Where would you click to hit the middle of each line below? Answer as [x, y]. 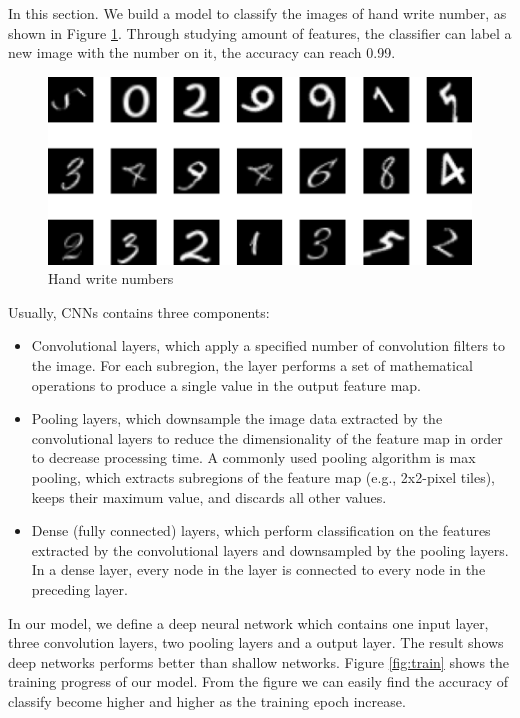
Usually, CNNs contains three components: [139, 311]
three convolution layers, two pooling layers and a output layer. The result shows [256, 642]
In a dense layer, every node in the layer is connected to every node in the [258, 569]
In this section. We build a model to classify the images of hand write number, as [257, 13]
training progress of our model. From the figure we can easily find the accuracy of [258, 681]
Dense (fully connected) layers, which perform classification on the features [261, 530]
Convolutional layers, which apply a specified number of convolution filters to [268, 345]
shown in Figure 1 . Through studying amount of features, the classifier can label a [260, 32]
